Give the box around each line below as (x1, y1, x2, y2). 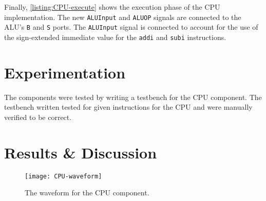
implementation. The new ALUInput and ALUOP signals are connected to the (4, 11, 241, 22)
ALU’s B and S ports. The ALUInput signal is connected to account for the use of (4, 22, 258, 32)
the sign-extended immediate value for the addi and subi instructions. (4, 31, 226, 42)
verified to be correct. (4, 111, 72, 122)
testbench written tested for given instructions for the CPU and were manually (4, 102, 253, 112)
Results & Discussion (4, 142, 157, 163)
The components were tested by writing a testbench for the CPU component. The (4, 91, 262, 102)
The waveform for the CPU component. (25, 187, 149, 198)
